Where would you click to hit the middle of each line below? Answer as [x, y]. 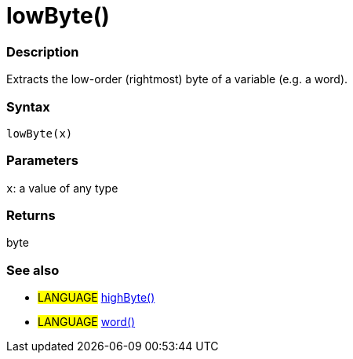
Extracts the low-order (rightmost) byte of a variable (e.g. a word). [177, 79]
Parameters [42, 161]
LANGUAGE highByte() [96, 298]
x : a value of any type [62, 188]
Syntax [28, 106]
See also [33, 270]
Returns [31, 215]
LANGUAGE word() [87, 322]
